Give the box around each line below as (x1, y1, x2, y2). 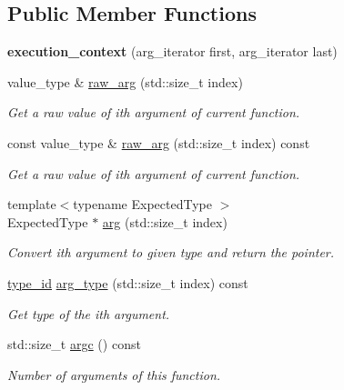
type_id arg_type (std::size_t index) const (7, 273, 248, 292)
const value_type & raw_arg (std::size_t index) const (7, 133, 310, 152)
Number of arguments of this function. (7, 365, 221, 384)
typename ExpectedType (73, 195, 212, 214)
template (7, 195, 56, 214)
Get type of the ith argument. (7, 304, 170, 323)
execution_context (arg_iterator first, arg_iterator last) (7, 42, 338, 61)
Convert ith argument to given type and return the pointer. (7, 243, 335, 262)
